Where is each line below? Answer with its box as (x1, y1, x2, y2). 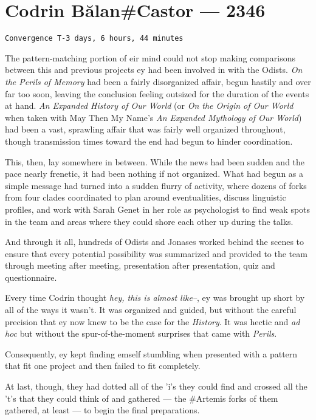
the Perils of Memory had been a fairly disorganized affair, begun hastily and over (5, 75, 311, 88)
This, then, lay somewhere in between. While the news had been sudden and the (5, 155, 305, 168)
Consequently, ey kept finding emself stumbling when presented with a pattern (5, 347, 298, 360)
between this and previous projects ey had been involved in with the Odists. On (5, 63, 303, 76)
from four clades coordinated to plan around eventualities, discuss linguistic (5, 191, 286, 204)
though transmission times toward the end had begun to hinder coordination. (5, 134, 293, 147)
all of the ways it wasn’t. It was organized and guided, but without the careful (5, 303, 297, 316)
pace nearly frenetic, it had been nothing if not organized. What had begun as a (5, 167, 304, 180)
